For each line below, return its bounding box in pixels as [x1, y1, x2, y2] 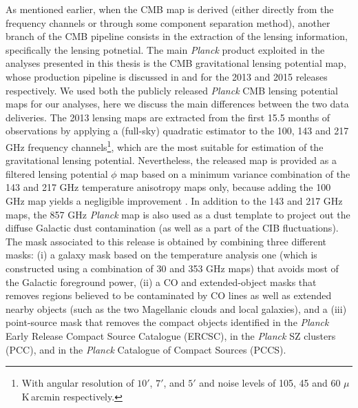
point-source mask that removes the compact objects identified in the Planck [6, 315, 329, 329]
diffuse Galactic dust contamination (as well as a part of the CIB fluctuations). [6, 221, 339, 235]
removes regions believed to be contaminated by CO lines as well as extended [6, 288, 332, 303]
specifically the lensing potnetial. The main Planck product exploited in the [6, 42, 325, 57]
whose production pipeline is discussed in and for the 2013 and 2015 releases [6, 69, 328, 83]
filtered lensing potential [6, 166, 108, 181]
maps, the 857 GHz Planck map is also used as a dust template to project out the [6, 207, 350, 221]
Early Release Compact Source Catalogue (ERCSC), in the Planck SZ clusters [6, 328, 336, 343]
